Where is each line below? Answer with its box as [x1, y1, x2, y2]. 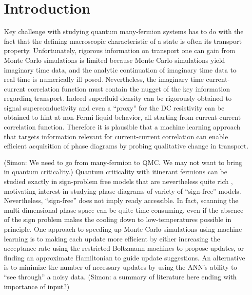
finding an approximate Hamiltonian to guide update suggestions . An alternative [4, 252, 245, 262]
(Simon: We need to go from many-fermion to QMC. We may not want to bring [4, 157, 242, 167]
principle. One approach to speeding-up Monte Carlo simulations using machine [4, 224, 242, 234]
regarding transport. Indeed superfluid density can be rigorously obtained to [4, 93, 232, 103]
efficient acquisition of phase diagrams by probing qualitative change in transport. [4, 141, 249, 151]
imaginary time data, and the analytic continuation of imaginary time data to [4, 64, 236, 74]
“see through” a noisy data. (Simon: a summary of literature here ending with [4, 271, 237, 281]
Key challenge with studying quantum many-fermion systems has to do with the [4, 26, 244, 37]
